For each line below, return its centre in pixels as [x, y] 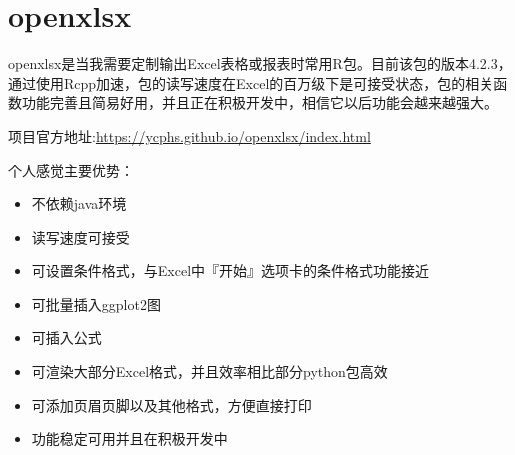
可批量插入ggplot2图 [96, 303]
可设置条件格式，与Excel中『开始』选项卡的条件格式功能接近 [230, 270]
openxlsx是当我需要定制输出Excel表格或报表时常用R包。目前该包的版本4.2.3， [260, 63]
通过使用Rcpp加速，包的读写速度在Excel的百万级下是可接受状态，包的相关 [251, 82]
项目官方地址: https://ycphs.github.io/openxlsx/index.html [189, 135]
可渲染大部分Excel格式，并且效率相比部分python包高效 [209, 371]
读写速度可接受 [80, 236]
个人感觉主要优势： [71, 169]
